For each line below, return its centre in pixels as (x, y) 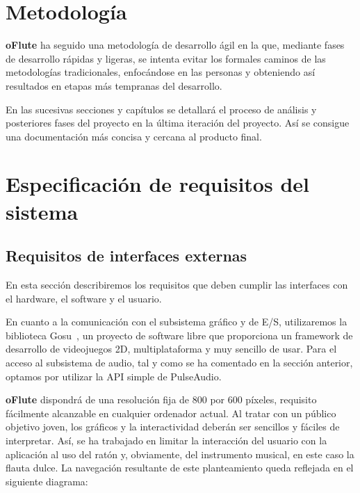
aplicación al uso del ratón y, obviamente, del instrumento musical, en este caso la (180, 454)
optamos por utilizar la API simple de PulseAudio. (114, 376)
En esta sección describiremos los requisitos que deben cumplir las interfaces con (177, 285)
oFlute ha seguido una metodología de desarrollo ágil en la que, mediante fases (175, 45)
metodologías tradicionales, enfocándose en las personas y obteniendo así (161, 72)
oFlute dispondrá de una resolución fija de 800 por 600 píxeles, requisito (161, 399)
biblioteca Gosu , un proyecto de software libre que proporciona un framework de (179, 335)
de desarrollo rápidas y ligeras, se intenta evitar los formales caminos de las (166, 58)
